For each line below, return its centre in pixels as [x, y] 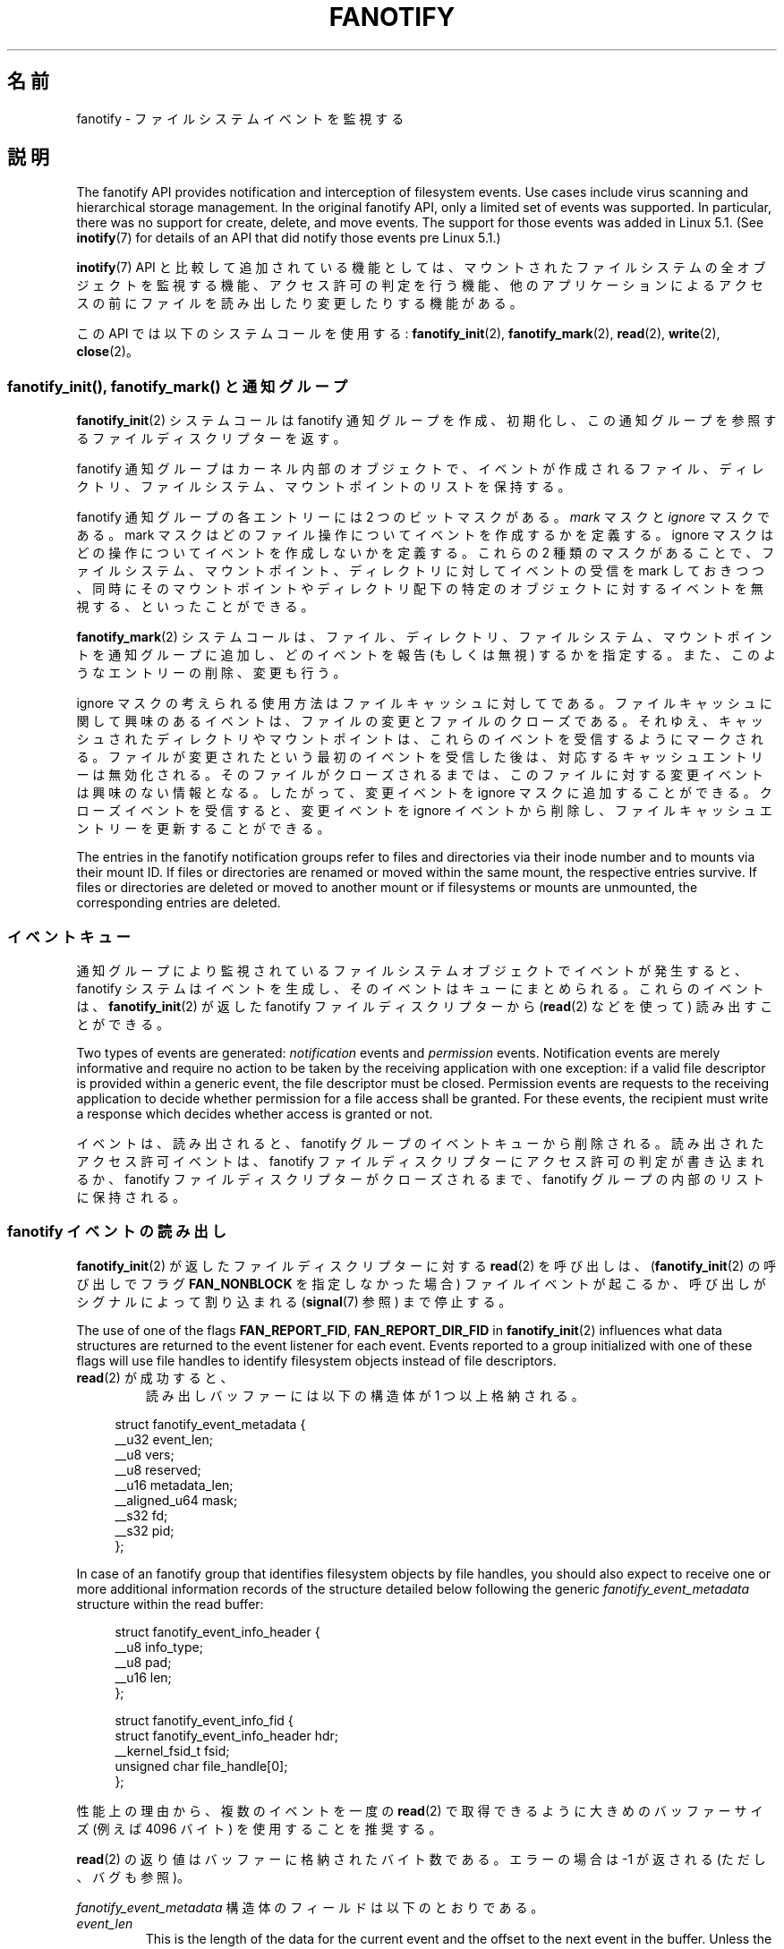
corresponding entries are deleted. [179, 903]
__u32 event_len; [164, 1439]
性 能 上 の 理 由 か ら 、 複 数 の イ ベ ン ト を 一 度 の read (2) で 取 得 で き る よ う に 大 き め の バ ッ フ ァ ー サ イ [420, 1810]
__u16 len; [143, 1677]
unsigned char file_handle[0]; [201, 1766]
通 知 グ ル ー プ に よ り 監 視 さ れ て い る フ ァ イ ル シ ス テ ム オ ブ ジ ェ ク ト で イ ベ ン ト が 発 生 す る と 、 [412, 970]
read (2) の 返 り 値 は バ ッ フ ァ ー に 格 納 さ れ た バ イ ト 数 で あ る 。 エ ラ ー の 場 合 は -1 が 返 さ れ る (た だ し [421, 1859]
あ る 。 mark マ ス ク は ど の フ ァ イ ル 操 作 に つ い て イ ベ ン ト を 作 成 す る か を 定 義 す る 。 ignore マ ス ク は [425, 535]
